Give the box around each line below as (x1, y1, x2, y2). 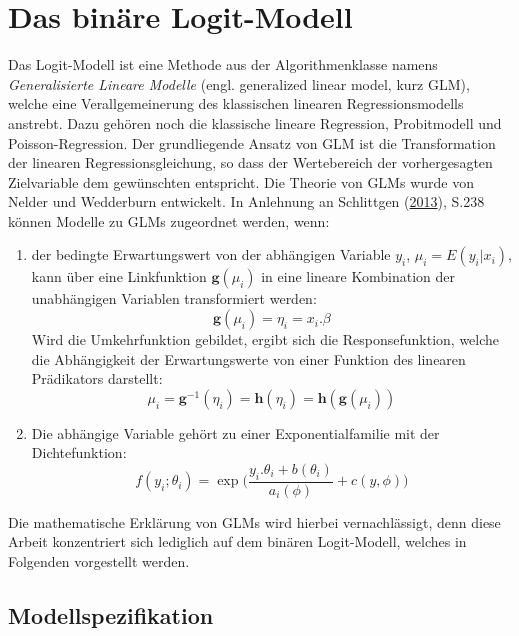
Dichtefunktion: (31, 442, 127, 463)
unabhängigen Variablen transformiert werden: (31, 288, 317, 309)
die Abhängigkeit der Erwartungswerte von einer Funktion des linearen (31, 348, 466, 369)
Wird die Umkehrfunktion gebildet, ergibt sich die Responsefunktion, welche (31, 329, 500, 350)
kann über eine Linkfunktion (31, 266, 207, 287)
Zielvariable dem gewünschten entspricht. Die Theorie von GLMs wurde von (8, 171, 474, 192)
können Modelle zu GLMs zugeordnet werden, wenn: (8, 210, 330, 231)
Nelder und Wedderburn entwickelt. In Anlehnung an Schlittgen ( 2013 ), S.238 (8, 191, 485, 212)
